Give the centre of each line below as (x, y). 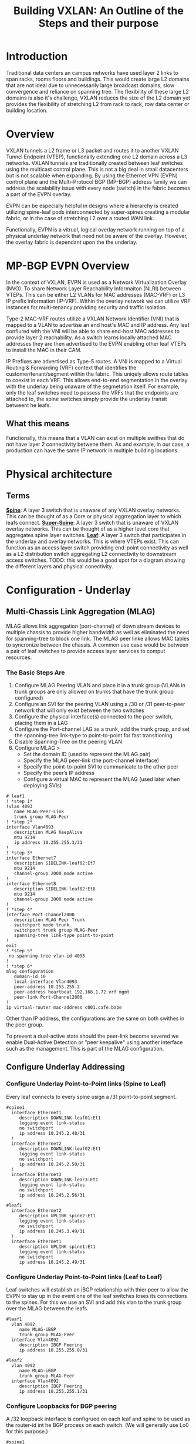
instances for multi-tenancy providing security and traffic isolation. (87, 307)
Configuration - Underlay (68, 590)
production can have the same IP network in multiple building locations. (92, 450)
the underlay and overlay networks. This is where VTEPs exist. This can (93, 541)
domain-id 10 (30, 976)
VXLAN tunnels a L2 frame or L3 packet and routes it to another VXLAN (92, 150)
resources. (19, 657)
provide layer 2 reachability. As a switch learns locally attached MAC (89, 337)
